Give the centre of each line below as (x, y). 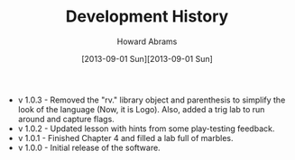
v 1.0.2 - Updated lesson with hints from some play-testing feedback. (146, 129)
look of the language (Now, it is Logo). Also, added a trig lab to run (141, 109)
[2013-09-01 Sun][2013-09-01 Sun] (147, 58)
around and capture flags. (66, 119)
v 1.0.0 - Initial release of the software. (89, 147)
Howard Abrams (147, 41)
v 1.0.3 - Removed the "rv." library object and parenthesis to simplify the (152, 100)
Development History (147, 17)
